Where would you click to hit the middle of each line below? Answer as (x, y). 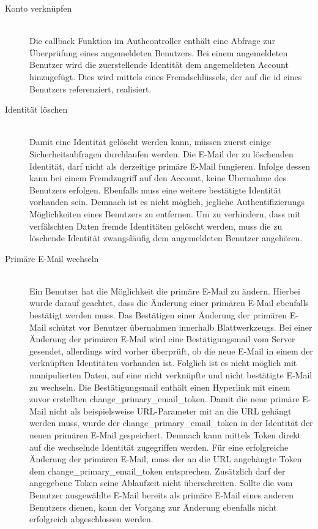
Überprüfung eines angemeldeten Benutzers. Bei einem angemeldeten (159, 52)
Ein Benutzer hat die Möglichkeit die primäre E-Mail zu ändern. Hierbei (165, 291)
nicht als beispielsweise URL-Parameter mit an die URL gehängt (170, 411)
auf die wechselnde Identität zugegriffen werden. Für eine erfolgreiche (159, 447)
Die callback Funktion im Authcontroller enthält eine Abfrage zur (152, 41)
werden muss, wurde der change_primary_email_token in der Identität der (171, 423)
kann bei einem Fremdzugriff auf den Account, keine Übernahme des (158, 178)
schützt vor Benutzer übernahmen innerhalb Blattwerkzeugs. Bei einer (181, 327)
